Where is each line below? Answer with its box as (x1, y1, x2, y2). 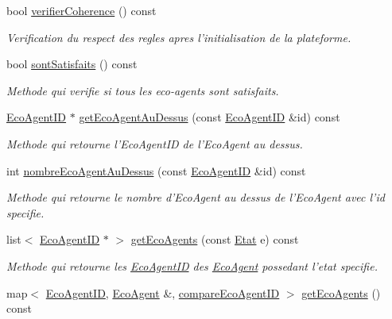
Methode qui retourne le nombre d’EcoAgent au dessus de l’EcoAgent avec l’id (6, 189, 385, 206)
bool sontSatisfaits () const (6, 56, 138, 72)
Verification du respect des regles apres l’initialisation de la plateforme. (6, 29, 351, 45)
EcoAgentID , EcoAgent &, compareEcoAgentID (45, 284, 280, 301)
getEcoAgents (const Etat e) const (130, 231, 299, 248)
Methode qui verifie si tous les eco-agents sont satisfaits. (6, 82, 279, 98)
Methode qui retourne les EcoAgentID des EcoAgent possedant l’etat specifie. (6, 257, 378, 274)
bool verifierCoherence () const (6, 2, 157, 18)
